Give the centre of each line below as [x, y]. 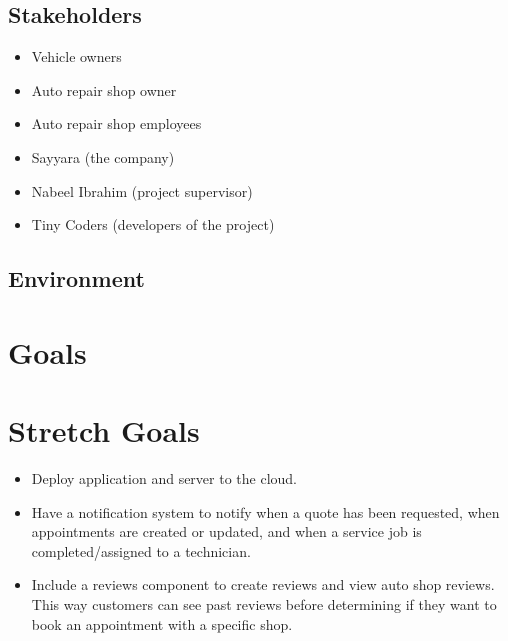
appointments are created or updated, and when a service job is [226, 531]
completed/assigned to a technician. [141, 550]
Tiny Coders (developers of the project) [153, 224]
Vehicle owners [76, 56]
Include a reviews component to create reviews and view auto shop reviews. [263, 584]
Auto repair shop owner [104, 89]
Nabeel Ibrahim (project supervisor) [142, 190]
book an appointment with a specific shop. [162, 623]
